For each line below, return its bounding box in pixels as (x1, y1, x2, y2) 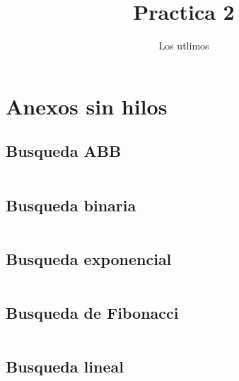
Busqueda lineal (6, 356, 124, 377)
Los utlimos (158, 38, 209, 53)
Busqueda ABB (6, 140, 122, 162)
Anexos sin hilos (6, 91, 168, 120)
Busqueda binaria (6, 194, 136, 216)
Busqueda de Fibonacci (6, 301, 179, 323)
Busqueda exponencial (6, 247, 172, 269)
